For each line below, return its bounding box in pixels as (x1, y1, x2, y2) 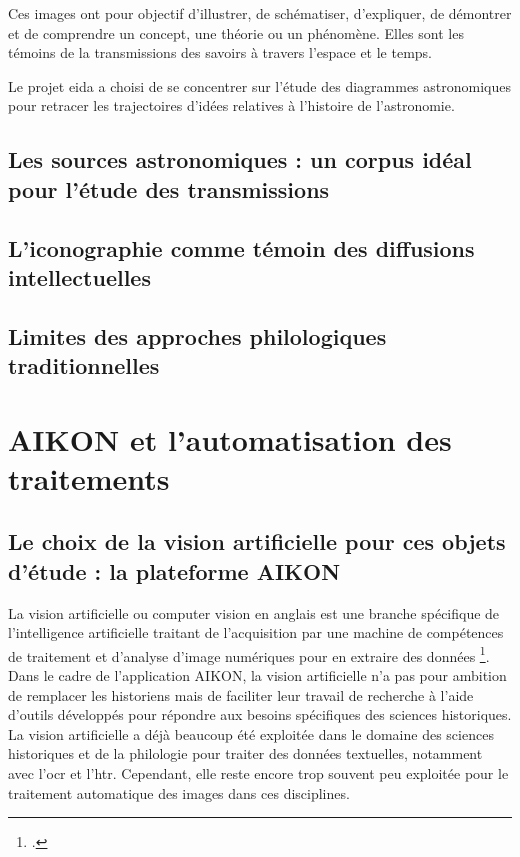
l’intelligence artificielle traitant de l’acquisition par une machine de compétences (8, 622, 504, 643)
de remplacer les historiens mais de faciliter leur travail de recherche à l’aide (8, 684, 474, 705)
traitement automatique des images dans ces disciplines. (8, 782, 350, 803)
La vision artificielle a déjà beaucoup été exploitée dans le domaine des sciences (8, 723, 494, 744)
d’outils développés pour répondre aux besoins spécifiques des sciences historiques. (8, 704, 512, 725)
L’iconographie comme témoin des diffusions (8, 232, 475, 263)
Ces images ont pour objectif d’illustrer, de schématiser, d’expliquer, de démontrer (8, 3, 512, 23)
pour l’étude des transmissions (8, 173, 330, 204)
